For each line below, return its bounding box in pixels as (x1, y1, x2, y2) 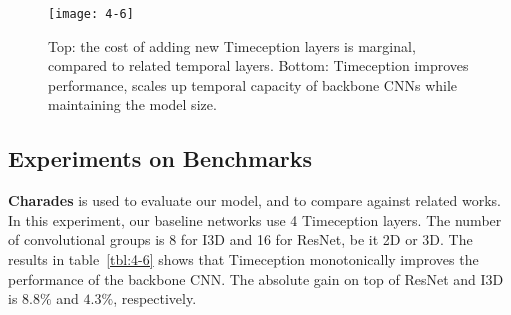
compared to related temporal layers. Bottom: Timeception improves (48, 55, 469, 76)
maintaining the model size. (48, 94, 217, 115)
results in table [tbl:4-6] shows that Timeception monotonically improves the (8, 249, 479, 270)
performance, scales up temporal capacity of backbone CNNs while (48, 74, 458, 95)
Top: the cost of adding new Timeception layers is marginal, (48, 35, 416, 56)
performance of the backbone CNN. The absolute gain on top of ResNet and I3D (8, 268, 504, 289)
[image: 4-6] (48, 7, 134, 21)
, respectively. (113, 288, 197, 309)
